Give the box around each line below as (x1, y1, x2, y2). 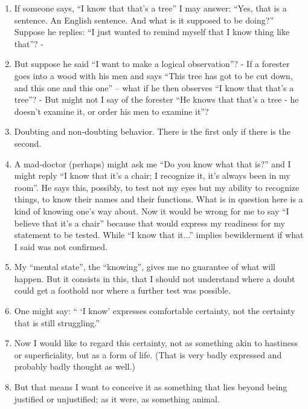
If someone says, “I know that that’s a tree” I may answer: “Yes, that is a (14, 2, 287, 14)
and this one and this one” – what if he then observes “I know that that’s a (14, 81, 294, 94)
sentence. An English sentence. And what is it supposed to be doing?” (14, 13, 274, 26)
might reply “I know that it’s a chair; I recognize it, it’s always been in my (14, 169, 290, 182)
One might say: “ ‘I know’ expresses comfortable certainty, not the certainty (14, 304, 295, 317)
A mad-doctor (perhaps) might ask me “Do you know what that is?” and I (14, 157, 291, 170)
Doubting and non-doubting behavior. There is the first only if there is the (14, 125, 290, 138)
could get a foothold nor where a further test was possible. (14, 284, 231, 297)
